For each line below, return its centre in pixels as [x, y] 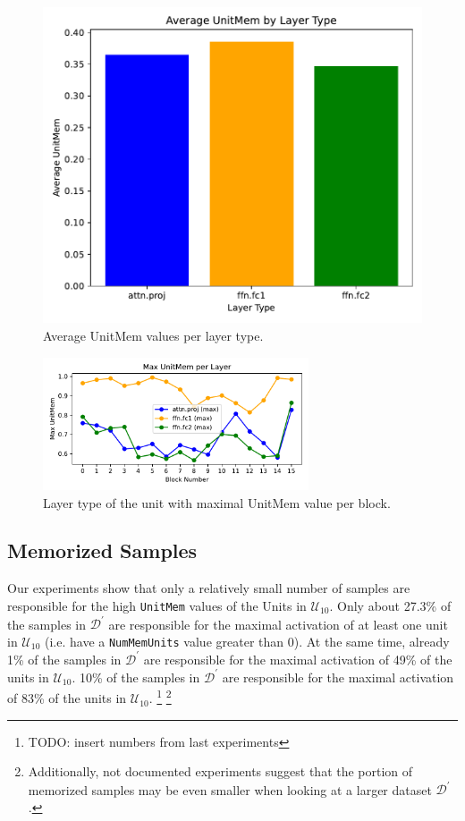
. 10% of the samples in [136, 677]
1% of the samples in [64, 659]
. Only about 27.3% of [390, 605]
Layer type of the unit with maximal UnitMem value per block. [217, 502]
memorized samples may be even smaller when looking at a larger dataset [230, 789]
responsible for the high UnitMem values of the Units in [157, 605]
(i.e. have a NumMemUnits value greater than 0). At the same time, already [247, 641]
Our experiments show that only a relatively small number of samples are [209, 588]
